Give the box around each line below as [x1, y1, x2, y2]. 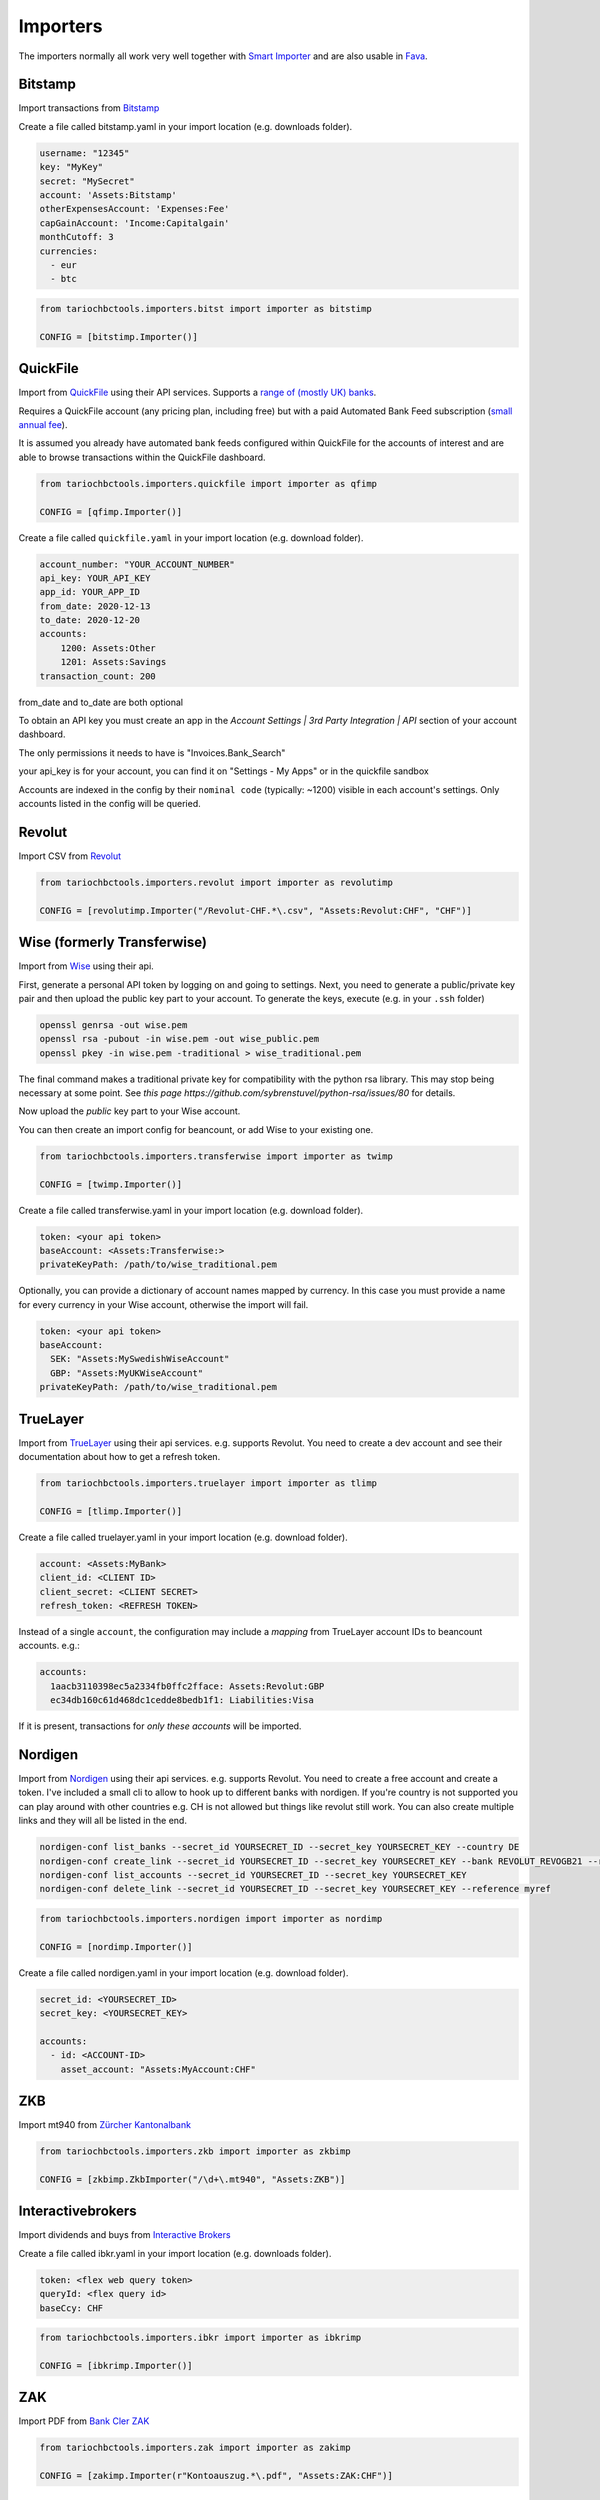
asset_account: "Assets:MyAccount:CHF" [60, 2063, 257, 2075]
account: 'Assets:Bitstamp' [39, 190, 177, 200]
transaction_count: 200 [39, 670, 157, 682]
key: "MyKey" [39, 161, 104, 173]
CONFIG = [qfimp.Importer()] [39, 506, 183, 517]
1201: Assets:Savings [60, 656, 167, 668]
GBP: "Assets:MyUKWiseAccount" [50, 1367, 204, 1379]
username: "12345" [39, 147, 130, 159]
